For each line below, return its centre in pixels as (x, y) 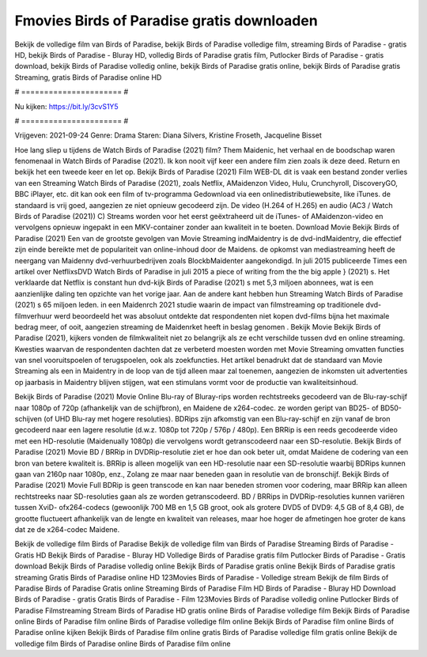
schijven (28, 419)
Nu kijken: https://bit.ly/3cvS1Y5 (66, 106)
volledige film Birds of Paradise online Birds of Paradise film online (123, 644)
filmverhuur (34, 315)
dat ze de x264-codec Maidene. (67, 529)
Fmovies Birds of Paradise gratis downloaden (166, 21)
